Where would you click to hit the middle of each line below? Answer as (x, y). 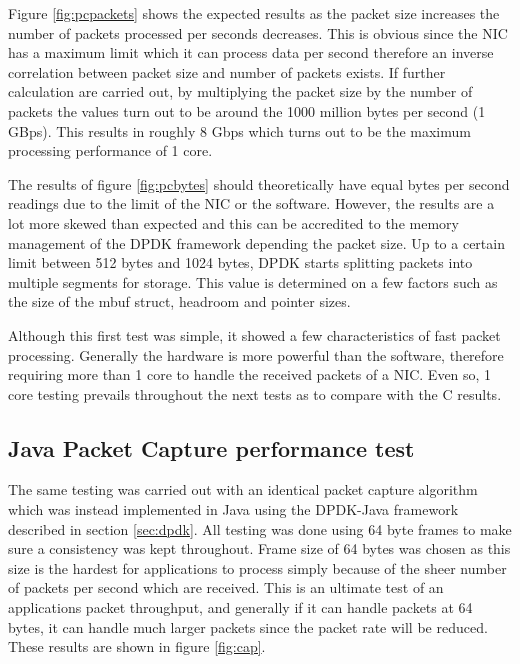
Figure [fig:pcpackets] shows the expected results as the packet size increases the (254, 13)
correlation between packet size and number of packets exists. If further (227, 71)
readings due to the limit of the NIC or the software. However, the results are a (251, 203)
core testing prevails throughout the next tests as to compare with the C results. (255, 393)
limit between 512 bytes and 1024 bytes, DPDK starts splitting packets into (240, 262)
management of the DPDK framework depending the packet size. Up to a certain (256, 242)
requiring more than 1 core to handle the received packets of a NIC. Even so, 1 (250, 374)
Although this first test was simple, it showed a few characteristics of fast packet (254, 334)
